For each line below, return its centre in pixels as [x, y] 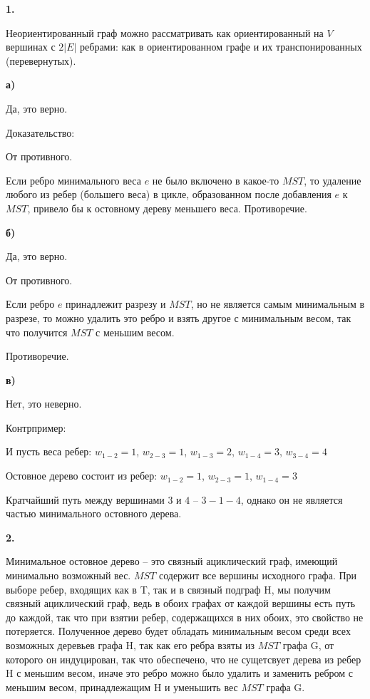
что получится [37, 332]
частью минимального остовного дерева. [94, 513]
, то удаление [333, 180]
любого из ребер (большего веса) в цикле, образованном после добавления [169, 194]
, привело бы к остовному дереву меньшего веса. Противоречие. [167, 208]
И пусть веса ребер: [49, 451]
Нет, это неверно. [44, 404]
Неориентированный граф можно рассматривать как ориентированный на [165, 32]
